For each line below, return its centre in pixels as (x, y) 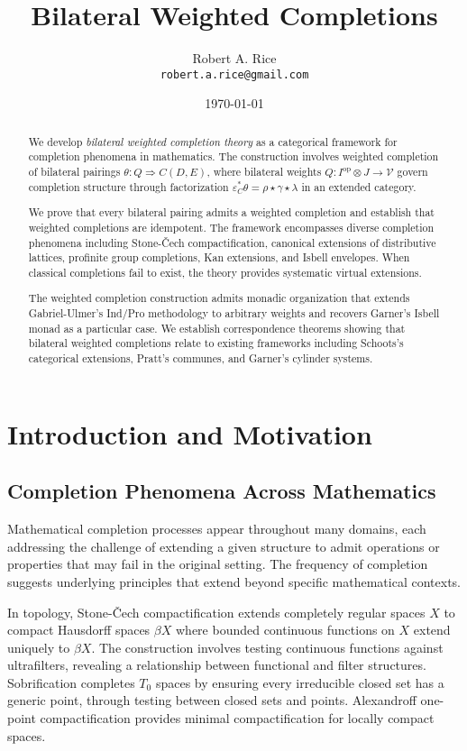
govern (412, 172)
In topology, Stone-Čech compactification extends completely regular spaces (216, 612)
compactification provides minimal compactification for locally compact (237, 718)
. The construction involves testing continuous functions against (267, 647)
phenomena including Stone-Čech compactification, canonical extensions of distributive (232, 242)
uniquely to (39, 647)
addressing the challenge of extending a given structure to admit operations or (224, 546)
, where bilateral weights (264, 172)
